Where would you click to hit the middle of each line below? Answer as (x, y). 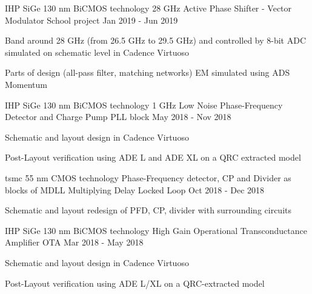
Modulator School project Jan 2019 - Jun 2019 (91, 20)
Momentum (26, 84)
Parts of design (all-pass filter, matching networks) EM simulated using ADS (148, 72)
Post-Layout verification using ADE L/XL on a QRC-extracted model (135, 283)
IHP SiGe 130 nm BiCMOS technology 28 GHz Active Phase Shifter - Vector (148, 8)
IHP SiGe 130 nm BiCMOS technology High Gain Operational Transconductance (156, 230)
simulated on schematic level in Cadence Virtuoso (97, 52)
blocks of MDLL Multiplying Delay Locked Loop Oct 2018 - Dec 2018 (135, 189)
